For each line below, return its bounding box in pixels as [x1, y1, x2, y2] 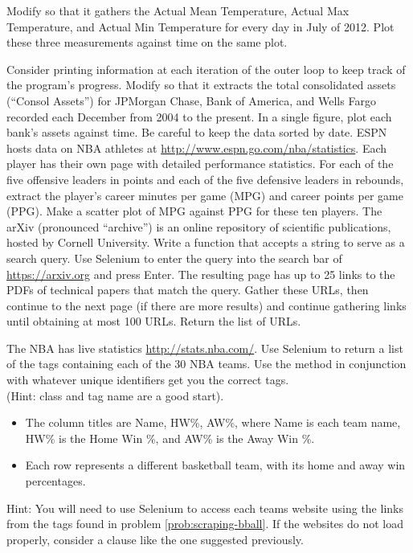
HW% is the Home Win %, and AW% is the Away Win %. [25, 429, 315, 446]
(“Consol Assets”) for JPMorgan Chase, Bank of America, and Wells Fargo [6, 92, 376, 109]
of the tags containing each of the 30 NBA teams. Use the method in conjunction [6, 355, 407, 372]
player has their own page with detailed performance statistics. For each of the [6, 155, 394, 172]
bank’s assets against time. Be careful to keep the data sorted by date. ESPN [6, 124, 387, 141]
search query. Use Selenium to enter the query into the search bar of [6, 249, 342, 266]
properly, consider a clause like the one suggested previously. [6, 530, 304, 547]
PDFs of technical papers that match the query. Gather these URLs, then [6, 281, 369, 298]
